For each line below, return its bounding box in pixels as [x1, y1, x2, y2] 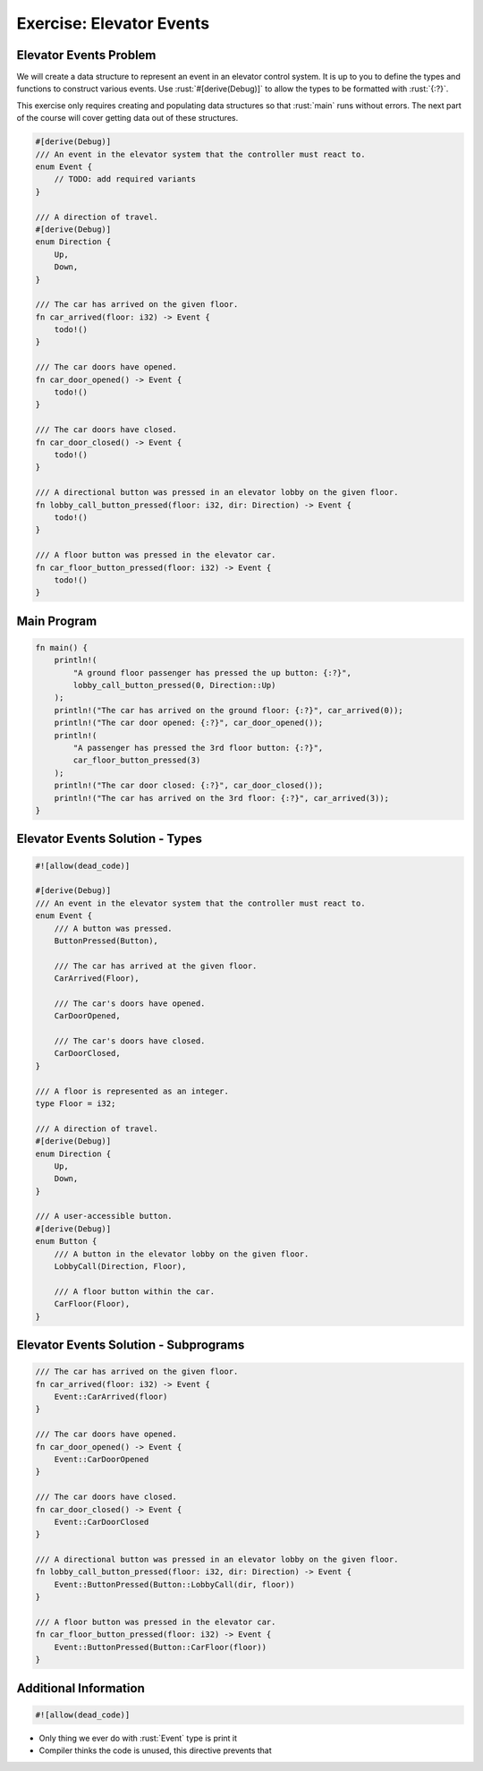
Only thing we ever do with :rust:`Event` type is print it [38, 1733, 237, 1743]
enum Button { [35, 1236, 97, 1247]
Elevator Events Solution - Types [16, 831, 203, 847]
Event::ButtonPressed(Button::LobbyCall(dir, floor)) [54, 1579, 295, 1589]
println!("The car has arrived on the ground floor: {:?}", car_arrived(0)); [54, 705, 404, 715]
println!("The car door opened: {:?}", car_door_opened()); [54, 718, 324, 728]
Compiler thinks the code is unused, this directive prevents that [38, 1745, 272, 1756]
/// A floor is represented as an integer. [35, 1086, 230, 1096]
